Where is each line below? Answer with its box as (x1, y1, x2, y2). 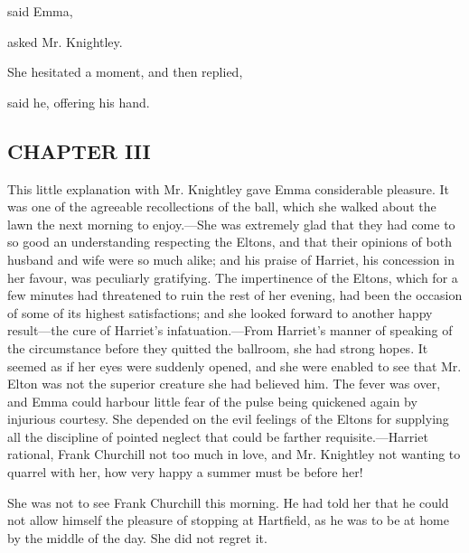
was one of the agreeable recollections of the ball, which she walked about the (7, 197, 436, 216)
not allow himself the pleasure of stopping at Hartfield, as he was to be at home (7, 511, 449, 530)
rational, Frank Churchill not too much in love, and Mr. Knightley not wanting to (7, 445, 461, 464)
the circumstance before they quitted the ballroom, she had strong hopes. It (7, 338, 428, 357)
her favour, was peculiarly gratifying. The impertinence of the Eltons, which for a (7, 267, 458, 286)
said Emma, (7, 2, 73, 20)
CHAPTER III (7, 136, 151, 164)
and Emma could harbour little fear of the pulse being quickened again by (7, 391, 417, 410)
